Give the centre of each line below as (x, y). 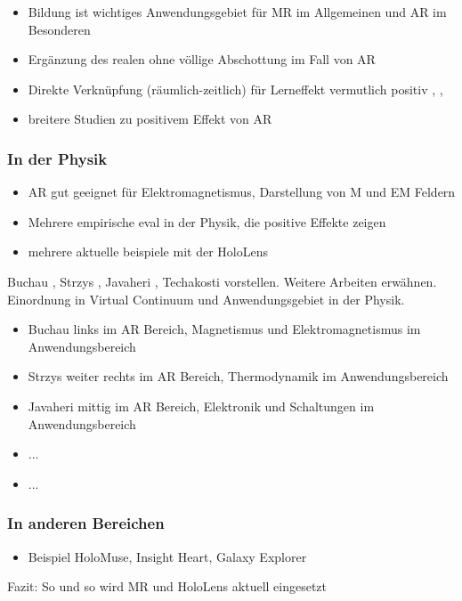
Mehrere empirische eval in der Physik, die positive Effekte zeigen (207, 221)
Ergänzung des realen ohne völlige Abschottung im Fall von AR (202, 59)
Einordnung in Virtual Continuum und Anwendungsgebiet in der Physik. (206, 299)
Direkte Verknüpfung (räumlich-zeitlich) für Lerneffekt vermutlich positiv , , (235, 89)
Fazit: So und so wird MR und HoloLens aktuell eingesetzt (167, 586)
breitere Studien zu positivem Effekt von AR (150, 119)
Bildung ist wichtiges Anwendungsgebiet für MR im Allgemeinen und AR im (237, 12)
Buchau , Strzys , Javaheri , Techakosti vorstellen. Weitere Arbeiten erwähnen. (222, 281)
